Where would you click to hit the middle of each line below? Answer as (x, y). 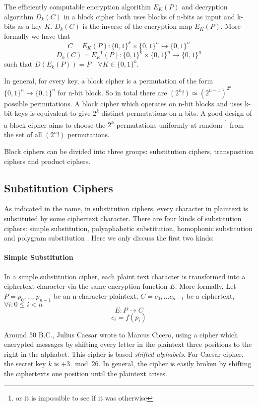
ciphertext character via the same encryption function (86, 286)
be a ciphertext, (210, 295)
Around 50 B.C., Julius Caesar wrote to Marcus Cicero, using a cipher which (121, 334)
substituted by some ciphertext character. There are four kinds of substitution (123, 218)
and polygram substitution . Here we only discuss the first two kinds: (109, 238)
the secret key (25, 364)
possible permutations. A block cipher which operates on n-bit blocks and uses (123, 103)
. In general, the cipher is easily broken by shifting (175, 364)
